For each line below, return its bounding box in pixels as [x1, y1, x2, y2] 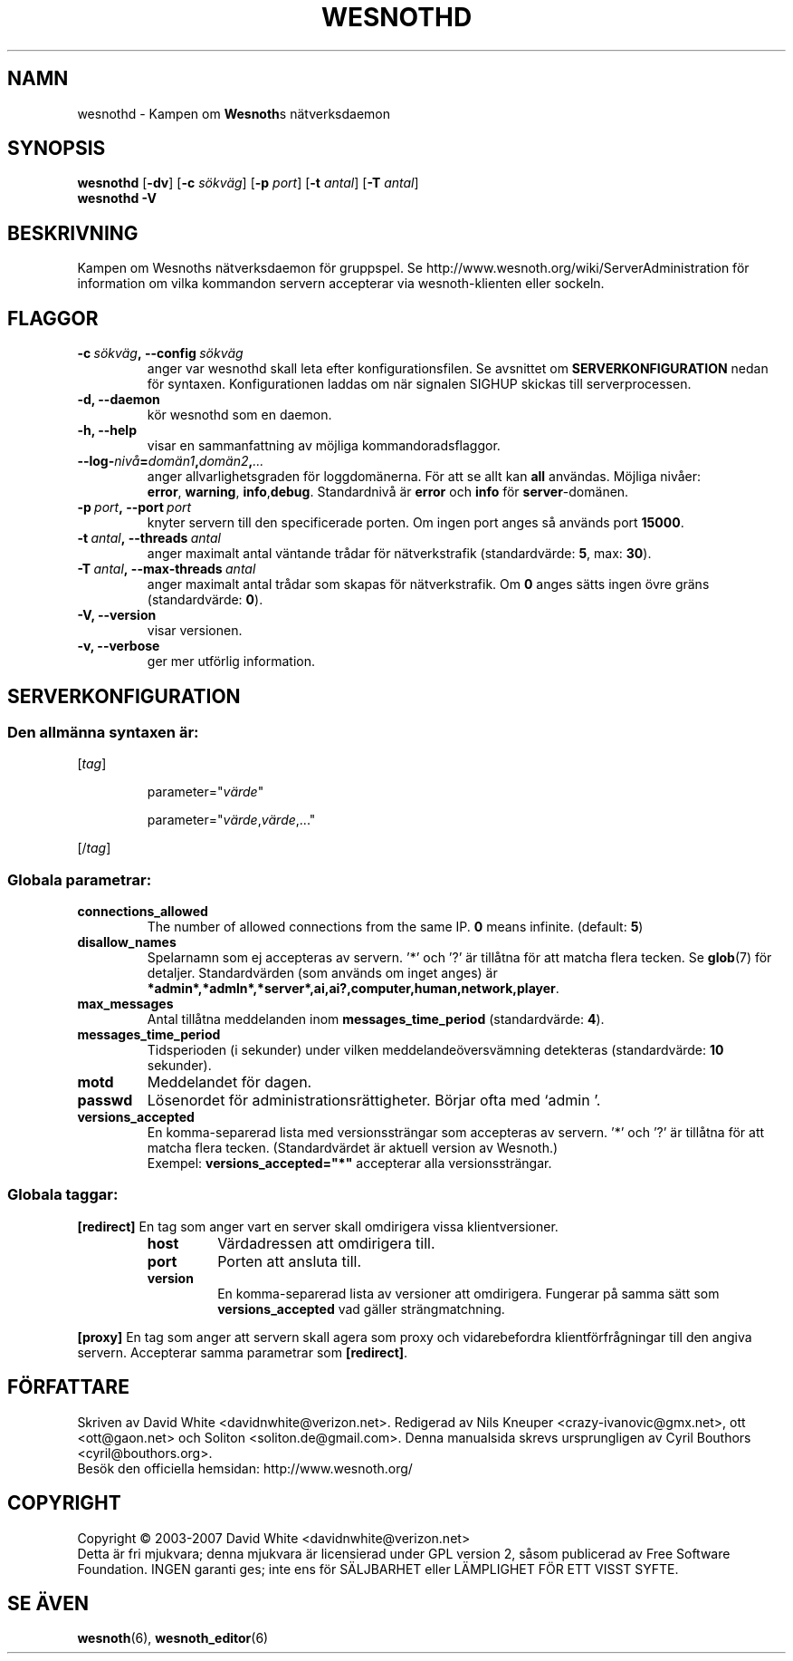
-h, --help [77, 422, 137, 439]
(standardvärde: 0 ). [147, 592, 263, 608]
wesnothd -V [77, 190, 157, 207]
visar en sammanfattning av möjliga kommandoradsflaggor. [147, 438, 501, 454]
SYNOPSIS [7, 137, 106, 160]
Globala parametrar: [7, 870, 152, 889]
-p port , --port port [77, 499, 192, 516]
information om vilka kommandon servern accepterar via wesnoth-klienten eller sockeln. [77, 275, 605, 292]
